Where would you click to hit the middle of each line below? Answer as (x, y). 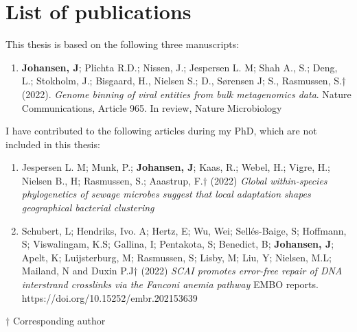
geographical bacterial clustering (88, 207)
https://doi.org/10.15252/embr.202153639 (110, 297)
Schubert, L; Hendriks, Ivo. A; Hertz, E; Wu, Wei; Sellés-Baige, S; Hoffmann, (184, 230)
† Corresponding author (56, 321)
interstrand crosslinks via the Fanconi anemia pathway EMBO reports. (170, 284)
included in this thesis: (53, 144)
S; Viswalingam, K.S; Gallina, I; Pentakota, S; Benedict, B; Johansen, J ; (178, 244)
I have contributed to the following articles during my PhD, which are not (161, 131)
